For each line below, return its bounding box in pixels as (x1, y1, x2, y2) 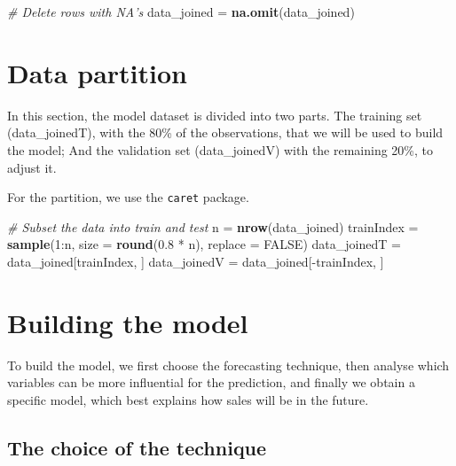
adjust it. (7, 158, 57, 176)
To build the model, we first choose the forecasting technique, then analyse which (7, 355, 450, 374)
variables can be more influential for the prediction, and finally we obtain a (7, 373, 415, 392)
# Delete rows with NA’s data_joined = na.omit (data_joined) (7, 3, 355, 20)
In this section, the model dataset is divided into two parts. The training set (7, 105, 422, 124)
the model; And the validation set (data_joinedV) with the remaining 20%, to (7, 140, 434, 159)
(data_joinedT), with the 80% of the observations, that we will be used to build (7, 123, 444, 142)
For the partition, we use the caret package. (7, 188, 249, 206)
